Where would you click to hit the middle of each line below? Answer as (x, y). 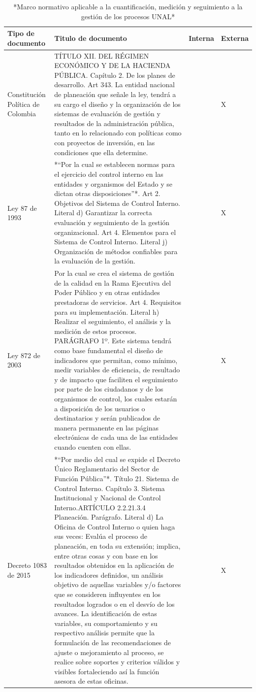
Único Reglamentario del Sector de (107, 469)
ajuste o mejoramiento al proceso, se (109, 652)
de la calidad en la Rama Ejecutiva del (113, 282)
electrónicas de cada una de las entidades (116, 437)
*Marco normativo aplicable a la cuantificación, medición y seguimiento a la (128, 6)
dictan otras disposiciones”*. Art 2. (107, 193)
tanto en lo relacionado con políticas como (118, 133)
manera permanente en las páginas (107, 427)
